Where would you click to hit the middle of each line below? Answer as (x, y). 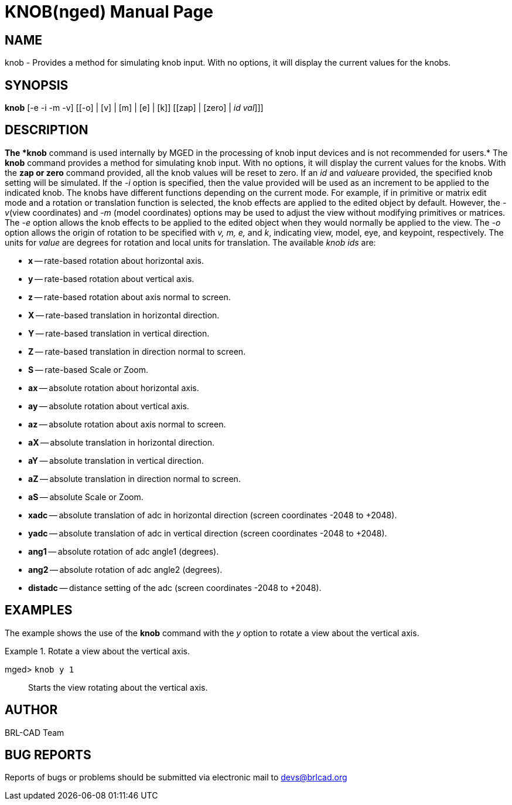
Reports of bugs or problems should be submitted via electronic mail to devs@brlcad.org (176, 777)
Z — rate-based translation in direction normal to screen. (137, 351)
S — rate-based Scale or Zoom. (88, 369)
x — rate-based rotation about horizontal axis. (116, 260)
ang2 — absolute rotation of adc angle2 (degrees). (125, 569)
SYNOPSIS (37, 85)
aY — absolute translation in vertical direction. (116, 460)
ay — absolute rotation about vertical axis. (109, 406)
